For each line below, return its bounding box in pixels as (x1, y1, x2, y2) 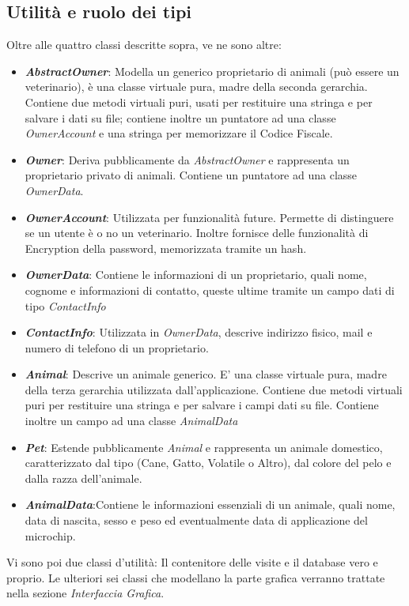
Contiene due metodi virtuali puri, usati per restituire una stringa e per (25, 93, 373, 110)
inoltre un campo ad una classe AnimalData (25, 412, 238, 429)
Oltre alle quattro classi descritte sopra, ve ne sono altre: (6, 36, 282, 53)
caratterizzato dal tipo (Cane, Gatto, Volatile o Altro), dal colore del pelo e (25, 454, 392, 471)
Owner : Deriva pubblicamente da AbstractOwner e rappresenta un (25, 151, 350, 167)
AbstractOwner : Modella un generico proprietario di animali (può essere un (25, 62, 400, 79)
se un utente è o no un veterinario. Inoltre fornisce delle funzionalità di (25, 224, 369, 241)
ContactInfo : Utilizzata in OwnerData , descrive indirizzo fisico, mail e (25, 324, 373, 341)
